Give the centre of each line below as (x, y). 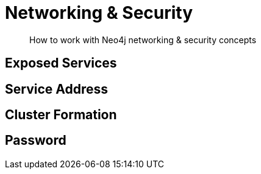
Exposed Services (61, 63)
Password (36, 141)
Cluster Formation (61, 115)
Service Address (57, 89)
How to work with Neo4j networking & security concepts (143, 40)
